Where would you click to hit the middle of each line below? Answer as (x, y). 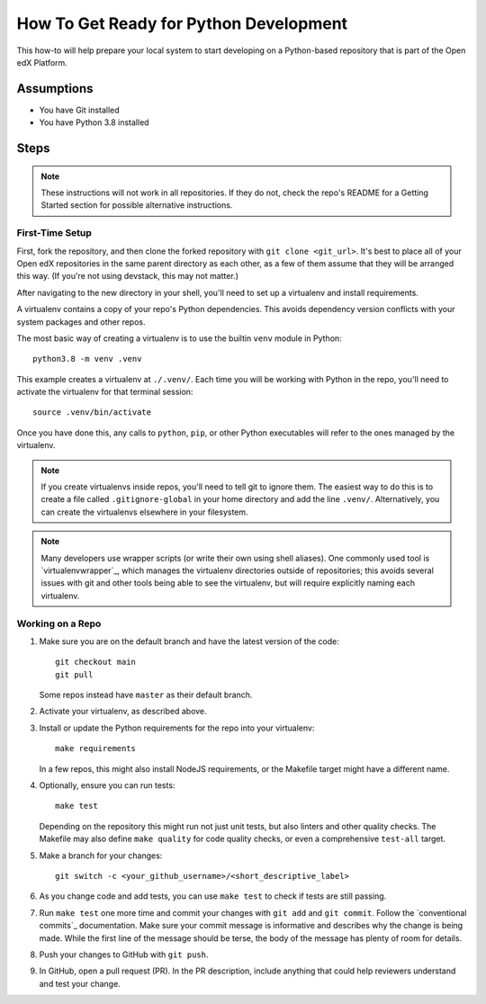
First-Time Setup (54, 233)
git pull (74, 674)
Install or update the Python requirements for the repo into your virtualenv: (177, 728)
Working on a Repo (59, 623)
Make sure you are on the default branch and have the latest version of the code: (189, 641)
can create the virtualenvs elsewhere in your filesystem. (144, 512)
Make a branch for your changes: (101, 856)
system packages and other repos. (81, 322)
